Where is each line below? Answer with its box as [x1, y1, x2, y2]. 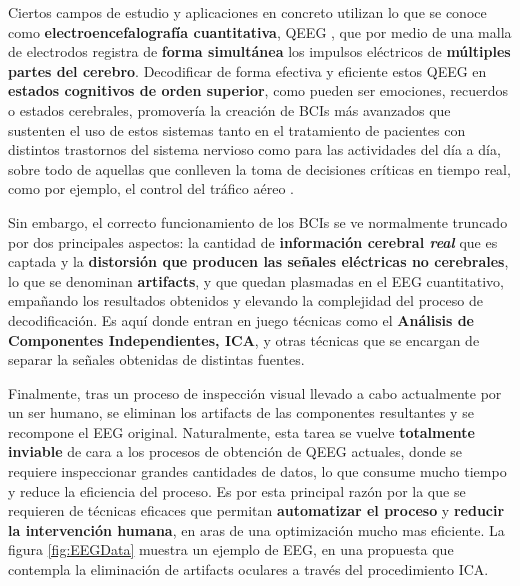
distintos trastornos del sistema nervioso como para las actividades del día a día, [8, 139, 501, 160]
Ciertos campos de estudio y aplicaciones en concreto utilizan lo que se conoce [8, 2, 487, 22]
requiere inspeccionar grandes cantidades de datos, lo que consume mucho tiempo [8, 461, 507, 482]
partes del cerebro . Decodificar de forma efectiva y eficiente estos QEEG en [8, 60, 487, 81]
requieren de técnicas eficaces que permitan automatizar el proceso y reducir [8, 500, 505, 521]
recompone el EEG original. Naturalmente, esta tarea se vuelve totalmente [8, 421, 476, 442]
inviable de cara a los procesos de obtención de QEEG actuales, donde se [8, 441, 463, 462]
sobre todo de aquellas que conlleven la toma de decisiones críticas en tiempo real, [8, 158, 511, 179]
